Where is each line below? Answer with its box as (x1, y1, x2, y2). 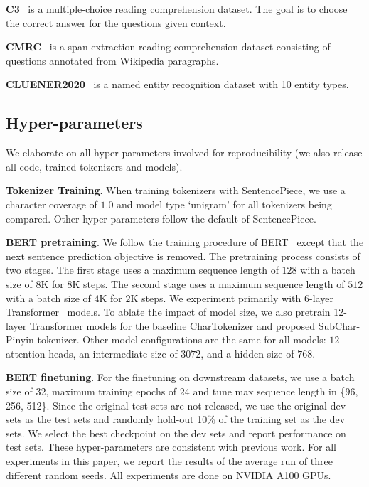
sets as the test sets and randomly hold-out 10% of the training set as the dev (6, 412, 346, 427)
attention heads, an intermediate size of (6, 346, 178, 360)
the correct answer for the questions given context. (6, 15, 226, 30)
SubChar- (318, 318, 360, 333)
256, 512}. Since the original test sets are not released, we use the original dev (6, 397, 346, 412)
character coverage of (6, 196, 97, 211)
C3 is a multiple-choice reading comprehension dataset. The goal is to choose (6, 1, 348, 16)
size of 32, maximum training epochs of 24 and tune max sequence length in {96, (6, 384, 358, 399)
